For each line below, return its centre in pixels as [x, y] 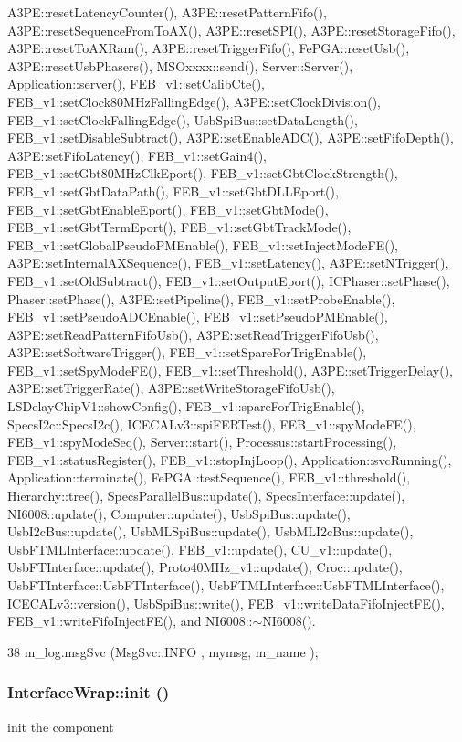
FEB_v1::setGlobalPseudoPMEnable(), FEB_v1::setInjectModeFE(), [203, 244]
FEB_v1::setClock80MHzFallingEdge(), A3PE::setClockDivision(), [194, 101]
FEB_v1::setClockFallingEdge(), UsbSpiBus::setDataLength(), [183, 119]
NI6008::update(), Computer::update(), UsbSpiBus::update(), [179, 513]
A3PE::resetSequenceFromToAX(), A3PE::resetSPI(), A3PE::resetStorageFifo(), [231, 30]
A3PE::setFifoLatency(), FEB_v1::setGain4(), [137, 155]
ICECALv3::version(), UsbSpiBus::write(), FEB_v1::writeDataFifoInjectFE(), [226, 603]
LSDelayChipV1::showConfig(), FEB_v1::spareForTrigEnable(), [186, 406]
